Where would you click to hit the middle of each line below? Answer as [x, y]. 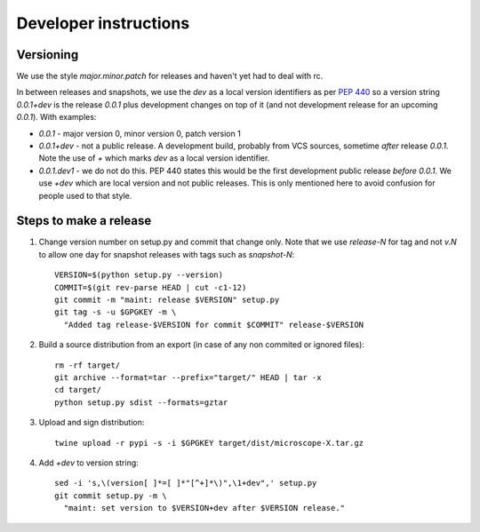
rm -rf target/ [88, 365]
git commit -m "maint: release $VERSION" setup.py [167, 300]
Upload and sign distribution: [92, 423]
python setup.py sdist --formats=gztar [141, 402]
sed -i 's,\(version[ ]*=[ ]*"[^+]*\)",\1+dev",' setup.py [186, 483]
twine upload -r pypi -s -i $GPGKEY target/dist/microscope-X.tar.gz [209, 443]
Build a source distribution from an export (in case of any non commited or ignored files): [201, 345]
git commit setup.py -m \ [111, 496]
